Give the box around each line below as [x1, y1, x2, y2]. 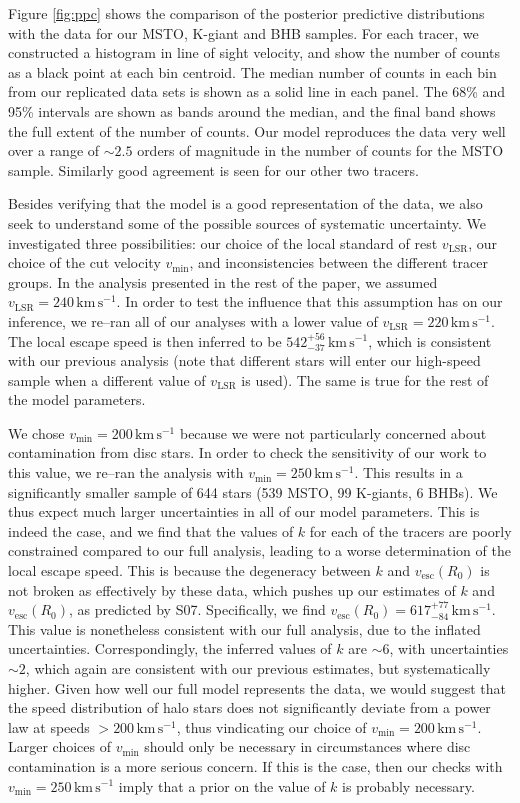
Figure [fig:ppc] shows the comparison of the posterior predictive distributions [8, 3, 485, 23]
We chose [8, 422, 65, 443]
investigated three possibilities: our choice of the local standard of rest [8, 232, 438, 253]
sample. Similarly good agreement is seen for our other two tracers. [8, 159, 419, 180]
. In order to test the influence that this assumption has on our [116, 291, 503, 312]
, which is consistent [368, 330, 492, 351]
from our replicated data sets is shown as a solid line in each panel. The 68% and [8, 81, 506, 102]
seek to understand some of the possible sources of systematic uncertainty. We [8, 212, 486, 233]
